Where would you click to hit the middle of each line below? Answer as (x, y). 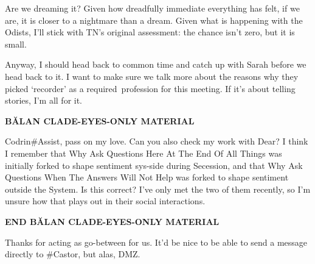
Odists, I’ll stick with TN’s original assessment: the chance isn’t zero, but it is (150, 32)
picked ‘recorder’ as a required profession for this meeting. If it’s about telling (150, 88)
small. (16, 44)
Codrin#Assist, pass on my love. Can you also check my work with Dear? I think (157, 141)
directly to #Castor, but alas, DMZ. (73, 254)
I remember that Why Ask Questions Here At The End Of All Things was (144, 153)
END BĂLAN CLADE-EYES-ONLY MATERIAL (112, 221)
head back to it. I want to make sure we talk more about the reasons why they (152, 76)
